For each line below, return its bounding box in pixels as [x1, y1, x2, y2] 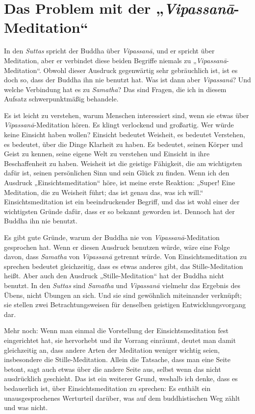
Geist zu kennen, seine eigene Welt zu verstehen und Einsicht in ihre [4, 148, 210, 159]
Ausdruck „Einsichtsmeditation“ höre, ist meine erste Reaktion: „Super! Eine [4, 177, 235, 188]
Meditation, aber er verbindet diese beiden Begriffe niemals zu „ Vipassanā [4, 55, 227, 65]
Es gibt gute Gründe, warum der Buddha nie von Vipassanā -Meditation [4, 232, 220, 242]
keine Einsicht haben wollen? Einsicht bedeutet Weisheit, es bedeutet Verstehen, [4, 129, 245, 140]
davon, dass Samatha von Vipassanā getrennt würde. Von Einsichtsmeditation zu [4, 251, 247, 262]
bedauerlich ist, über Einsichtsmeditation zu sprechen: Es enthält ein [4, 383, 211, 393]
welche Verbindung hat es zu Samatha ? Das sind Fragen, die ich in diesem [4, 84, 227, 94]
